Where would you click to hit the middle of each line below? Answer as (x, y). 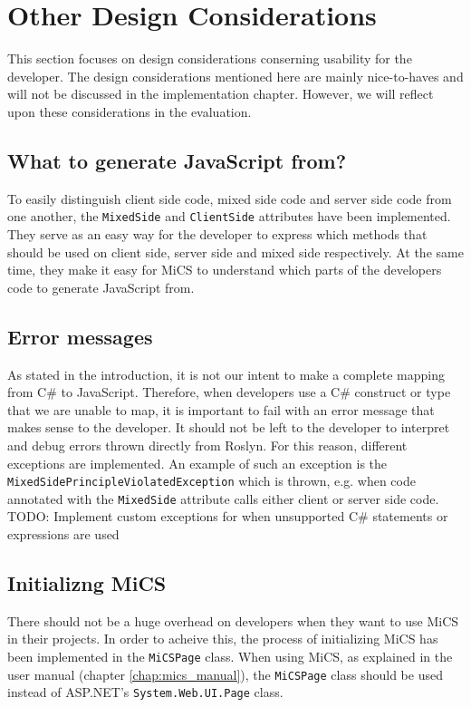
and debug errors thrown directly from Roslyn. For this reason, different (207, 445)
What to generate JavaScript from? (177, 160)
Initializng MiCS (87, 582)
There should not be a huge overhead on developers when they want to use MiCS (233, 620)
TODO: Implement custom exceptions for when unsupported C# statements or (228, 516)
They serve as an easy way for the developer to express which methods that (217, 233)
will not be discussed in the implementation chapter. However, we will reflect (221, 94)
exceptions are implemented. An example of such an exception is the (197, 463)
